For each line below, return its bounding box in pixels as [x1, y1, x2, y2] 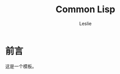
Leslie [79, 20, 92, 27]
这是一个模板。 [5, 63, 37, 69]
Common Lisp [55, 4, 115, 15]
